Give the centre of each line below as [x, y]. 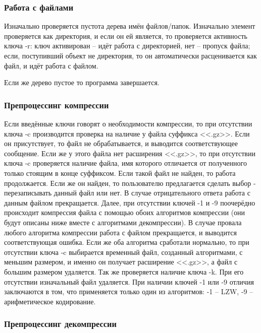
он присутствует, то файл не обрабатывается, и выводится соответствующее [121, 143]
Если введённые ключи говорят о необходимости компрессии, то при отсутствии [128, 123]
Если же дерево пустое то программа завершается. [82, 82]
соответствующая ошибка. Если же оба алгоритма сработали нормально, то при [127, 242]
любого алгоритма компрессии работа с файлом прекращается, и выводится [120, 232]
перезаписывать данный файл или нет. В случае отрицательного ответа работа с [127, 193]
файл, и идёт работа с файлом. [51, 65]
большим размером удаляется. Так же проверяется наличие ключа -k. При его [124, 271]
